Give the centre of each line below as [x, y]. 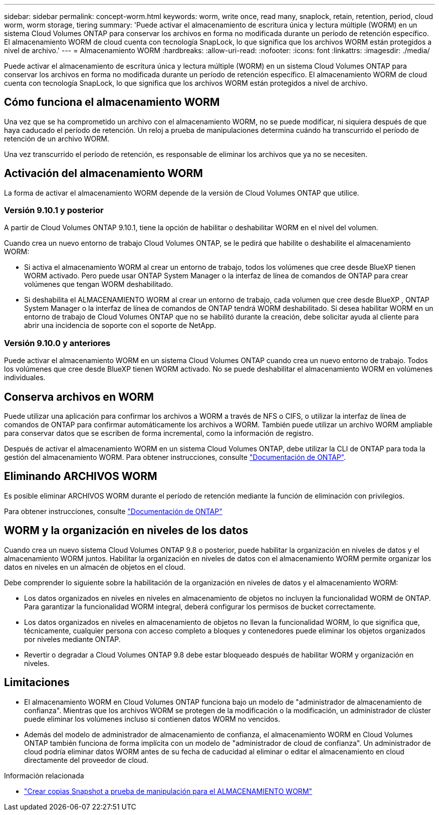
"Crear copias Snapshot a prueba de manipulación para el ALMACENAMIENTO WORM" [168, 791]
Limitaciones [37, 683]
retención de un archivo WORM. [57, 138]
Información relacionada [44, 775]
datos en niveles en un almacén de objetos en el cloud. [95, 567]
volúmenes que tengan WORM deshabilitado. [98, 284]
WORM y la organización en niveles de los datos [126, 531]
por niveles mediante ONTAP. [72, 639]
